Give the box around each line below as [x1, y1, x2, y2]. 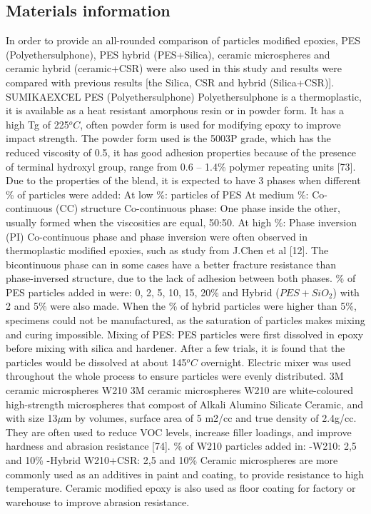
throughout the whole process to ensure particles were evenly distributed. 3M [6, 368, 344, 383]
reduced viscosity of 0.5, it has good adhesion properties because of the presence [6, 144, 357, 159]
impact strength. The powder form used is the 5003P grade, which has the [6, 131, 331, 146]
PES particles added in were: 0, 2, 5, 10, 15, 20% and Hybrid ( [6, 284, 280, 299]
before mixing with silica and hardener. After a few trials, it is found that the [6, 341, 345, 356]
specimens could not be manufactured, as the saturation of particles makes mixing [6, 313, 365, 328]
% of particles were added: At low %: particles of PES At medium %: [6, 186, 309, 201]
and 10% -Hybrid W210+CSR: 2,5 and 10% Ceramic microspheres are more [6, 453, 338, 468]
